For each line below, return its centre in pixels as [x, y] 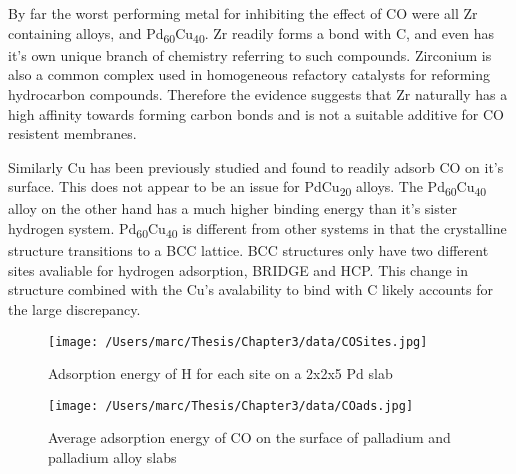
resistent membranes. [72, 133]
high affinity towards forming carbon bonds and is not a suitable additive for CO [256, 113]
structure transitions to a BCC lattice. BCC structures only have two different [248, 250]
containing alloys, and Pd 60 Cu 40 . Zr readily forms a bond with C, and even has [251, 34]
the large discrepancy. [74, 308]
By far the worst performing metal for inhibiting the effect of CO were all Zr [243, 13]
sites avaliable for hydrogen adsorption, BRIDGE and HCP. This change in [238, 269]
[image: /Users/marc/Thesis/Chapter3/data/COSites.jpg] [238, 341]
